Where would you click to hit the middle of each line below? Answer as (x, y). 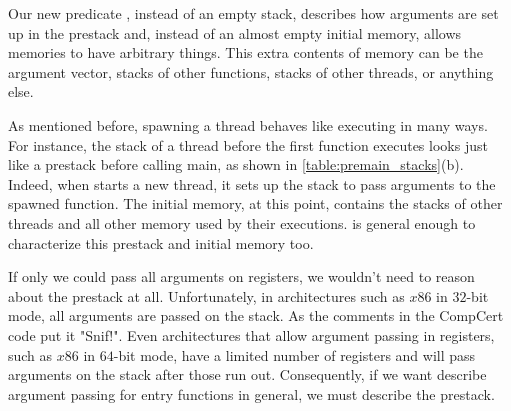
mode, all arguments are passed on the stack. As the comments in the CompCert (256, 315)
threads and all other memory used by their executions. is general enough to (242, 222)
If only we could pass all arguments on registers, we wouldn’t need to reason (241, 276)
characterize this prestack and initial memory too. (161, 242)
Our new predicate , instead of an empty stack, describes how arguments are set (253, 13)
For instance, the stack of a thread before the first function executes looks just (248, 144)
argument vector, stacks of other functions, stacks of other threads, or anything (251, 71)
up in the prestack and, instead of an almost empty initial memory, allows (235, 32)
